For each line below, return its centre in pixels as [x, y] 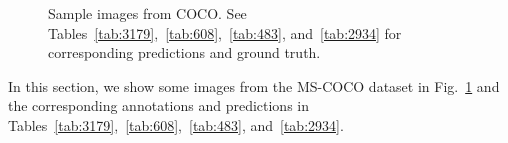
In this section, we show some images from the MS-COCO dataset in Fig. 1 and [254, 85]
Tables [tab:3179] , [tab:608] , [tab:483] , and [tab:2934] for [225, 32]
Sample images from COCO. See [147, 13]
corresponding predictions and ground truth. [184, 52]
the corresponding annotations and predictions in [159, 105]
